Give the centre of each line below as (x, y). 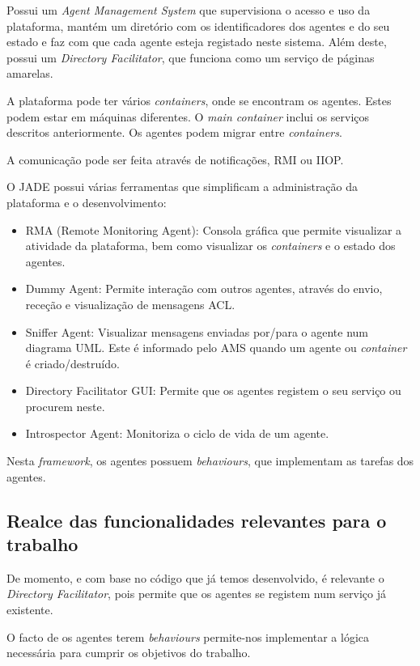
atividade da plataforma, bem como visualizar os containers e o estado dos (210, 246)
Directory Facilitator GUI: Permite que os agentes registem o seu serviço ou (213, 390)
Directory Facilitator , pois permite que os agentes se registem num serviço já (197, 594)
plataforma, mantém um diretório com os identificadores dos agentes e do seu (198, 25)
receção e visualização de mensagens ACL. (130, 304)
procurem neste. (65, 406)
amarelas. (30, 73)
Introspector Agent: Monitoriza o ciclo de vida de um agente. (177, 433)
